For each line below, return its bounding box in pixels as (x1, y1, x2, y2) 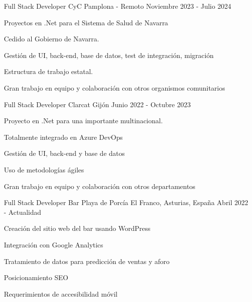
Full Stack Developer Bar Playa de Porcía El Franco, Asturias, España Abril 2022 (4, 197, 249, 208)
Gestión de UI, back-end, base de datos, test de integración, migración (4, 50, 214, 60)
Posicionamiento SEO (4, 272, 68, 283)
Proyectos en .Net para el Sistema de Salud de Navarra (4, 17, 168, 27)
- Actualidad (4, 207, 41, 217)
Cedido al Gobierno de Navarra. (4, 34, 99, 44)
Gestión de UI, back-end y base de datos (4, 148, 125, 158)
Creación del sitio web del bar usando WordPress (4, 223, 151, 233)
